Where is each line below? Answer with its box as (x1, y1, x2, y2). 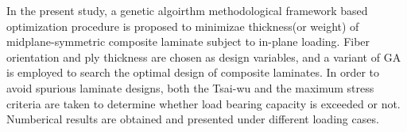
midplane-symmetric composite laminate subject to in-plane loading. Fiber (6, 33, 370, 50)
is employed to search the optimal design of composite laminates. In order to (6, 64, 380, 81)
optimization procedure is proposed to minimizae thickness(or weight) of (6, 17, 359, 34)
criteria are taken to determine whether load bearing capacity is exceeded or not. (6, 95, 401, 111)
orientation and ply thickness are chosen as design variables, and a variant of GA (6, 48, 401, 65)
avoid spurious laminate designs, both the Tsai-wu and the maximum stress (6, 79, 374, 96)
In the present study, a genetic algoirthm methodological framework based (6, 2, 368, 18)
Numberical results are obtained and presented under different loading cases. (6, 111, 379, 127)
